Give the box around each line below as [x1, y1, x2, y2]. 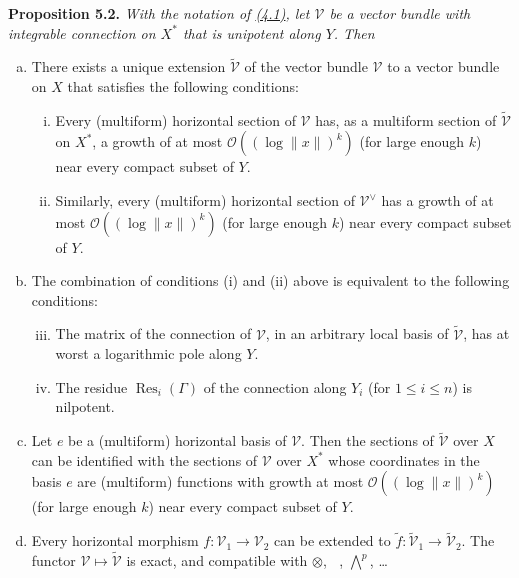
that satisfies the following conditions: [67, 76, 299, 96]
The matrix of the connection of [55, 323, 252, 344]
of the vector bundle [244, 56, 368, 77]
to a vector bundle [387, 56, 500, 77]
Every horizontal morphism [31, 530, 199, 551]
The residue [55, 376, 128, 397]
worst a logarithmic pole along [55, 343, 242, 364]
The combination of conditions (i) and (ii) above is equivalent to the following [31, 270, 510, 291]
